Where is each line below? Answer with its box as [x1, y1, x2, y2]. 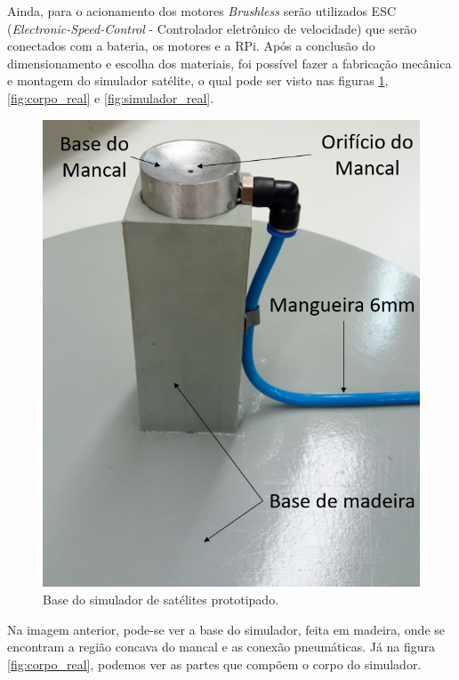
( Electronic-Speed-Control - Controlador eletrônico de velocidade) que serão [7, 19, 417, 37]
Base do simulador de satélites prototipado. [43, 590, 279, 609]
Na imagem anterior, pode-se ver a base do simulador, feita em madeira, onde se [7, 620, 445, 638]
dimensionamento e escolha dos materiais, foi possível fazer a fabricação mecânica [7, 53, 452, 72]
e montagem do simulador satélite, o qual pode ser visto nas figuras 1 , [7, 71, 389, 90]
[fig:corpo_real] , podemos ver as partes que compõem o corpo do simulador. [7, 654, 422, 673]
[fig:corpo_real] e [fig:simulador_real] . [7, 88, 214, 107]
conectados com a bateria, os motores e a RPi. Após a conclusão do [7, 36, 375, 55]
